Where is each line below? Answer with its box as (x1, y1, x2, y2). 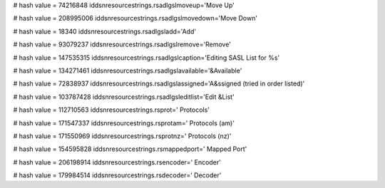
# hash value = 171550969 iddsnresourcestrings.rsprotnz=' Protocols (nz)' (13, 132, 232, 140)
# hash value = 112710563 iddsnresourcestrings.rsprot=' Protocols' (13, 105, 210, 114)
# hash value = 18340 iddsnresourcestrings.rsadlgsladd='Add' (13, 27, 196, 36)
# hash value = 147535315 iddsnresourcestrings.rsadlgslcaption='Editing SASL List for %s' (13, 53, 280, 62)
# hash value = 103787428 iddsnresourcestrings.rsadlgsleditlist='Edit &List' (13, 93, 235, 101)
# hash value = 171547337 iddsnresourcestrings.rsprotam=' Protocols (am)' (13, 118, 235, 127)
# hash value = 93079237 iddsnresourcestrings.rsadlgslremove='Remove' (13, 40, 232, 49)
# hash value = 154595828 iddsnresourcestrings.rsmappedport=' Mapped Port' (13, 145, 247, 153)
